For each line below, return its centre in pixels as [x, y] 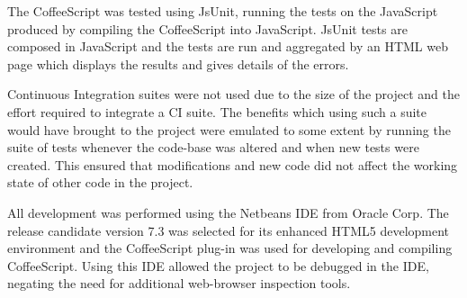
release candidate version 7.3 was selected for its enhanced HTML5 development [229, 230]
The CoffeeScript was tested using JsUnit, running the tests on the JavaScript [223, 11]
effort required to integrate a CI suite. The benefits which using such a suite [217, 111]
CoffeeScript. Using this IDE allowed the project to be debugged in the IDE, [218, 265]
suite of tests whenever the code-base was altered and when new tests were [213, 147]
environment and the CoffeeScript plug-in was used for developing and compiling [230, 248]
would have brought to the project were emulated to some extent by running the [229, 129]
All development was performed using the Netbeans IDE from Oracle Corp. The [228, 212]
